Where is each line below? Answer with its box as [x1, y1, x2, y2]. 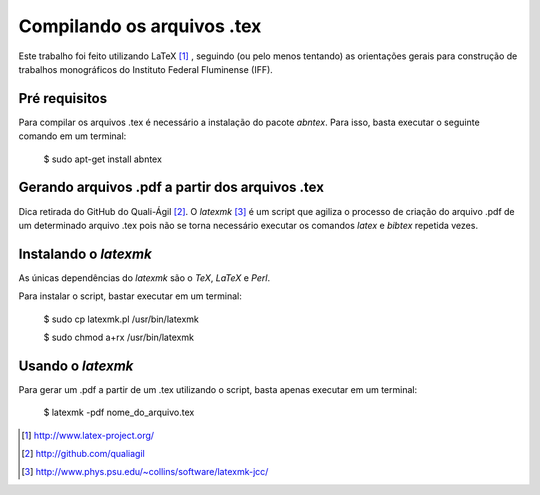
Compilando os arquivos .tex [18, 15, 262, 37]
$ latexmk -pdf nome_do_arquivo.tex [43, 406, 195, 419]
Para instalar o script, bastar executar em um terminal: [18, 290, 242, 302]
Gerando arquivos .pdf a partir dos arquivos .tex [18, 179, 325, 196]
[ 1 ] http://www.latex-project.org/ [21, 429, 155, 441]
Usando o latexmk [18, 357, 134, 374]
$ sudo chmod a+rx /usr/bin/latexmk [43, 331, 195, 343]
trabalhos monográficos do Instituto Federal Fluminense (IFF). [18, 63, 274, 75]
